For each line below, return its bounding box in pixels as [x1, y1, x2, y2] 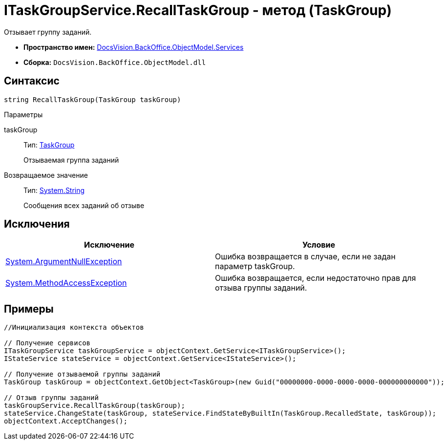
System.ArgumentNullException [5, 256, 122, 267]
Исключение [84, 240, 134, 250]
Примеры [4, 302, 54, 315]
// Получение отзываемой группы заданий [4, 370, 161, 379]
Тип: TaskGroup [23, 140, 75, 149]
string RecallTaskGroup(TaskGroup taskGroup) [4, 95, 181, 104]
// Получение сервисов [4, 339, 91, 347]
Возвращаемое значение [4, 170, 88, 179]
